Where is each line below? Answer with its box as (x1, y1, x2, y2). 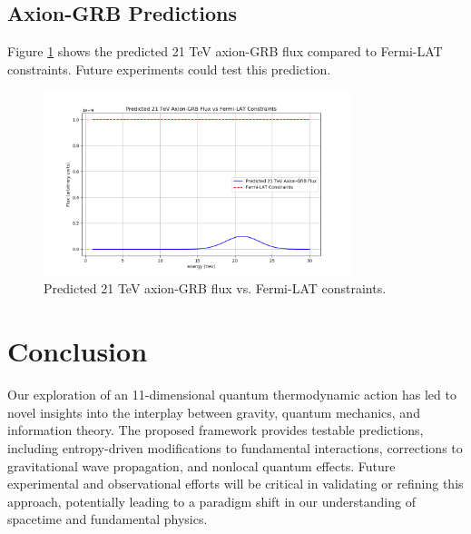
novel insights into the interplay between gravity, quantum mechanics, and (7, 402, 420, 421)
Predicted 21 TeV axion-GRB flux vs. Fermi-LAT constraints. (44, 279, 387, 298)
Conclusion (7, 332, 148, 370)
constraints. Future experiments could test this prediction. (7, 59, 331, 78)
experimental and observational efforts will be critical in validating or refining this (7, 474, 464, 493)
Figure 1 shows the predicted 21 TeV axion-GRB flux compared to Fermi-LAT (7, 42, 443, 61)
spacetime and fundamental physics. (7, 509, 208, 529)
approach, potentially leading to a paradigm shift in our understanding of (7, 491, 416, 510)
